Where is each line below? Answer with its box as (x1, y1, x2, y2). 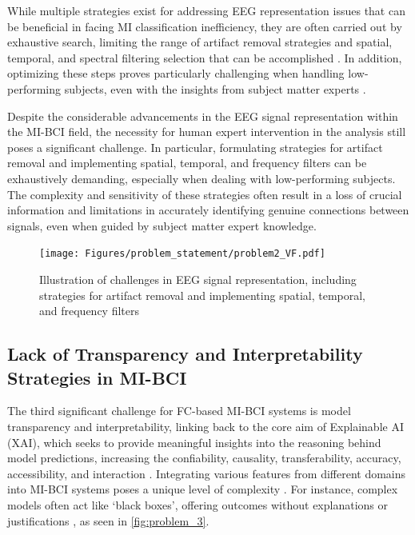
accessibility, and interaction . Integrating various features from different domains (7, 465, 406, 481)
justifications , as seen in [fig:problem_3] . (7, 512, 209, 529)
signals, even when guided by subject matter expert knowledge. (7, 217, 317, 234)
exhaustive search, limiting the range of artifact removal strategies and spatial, (7, 34, 393, 50)
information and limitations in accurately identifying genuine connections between (7, 202, 409, 218)
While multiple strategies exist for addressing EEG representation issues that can (7, 2, 405, 18)
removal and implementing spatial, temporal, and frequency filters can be (7, 154, 367, 171)
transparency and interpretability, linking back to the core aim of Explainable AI (7, 417, 404, 434)
